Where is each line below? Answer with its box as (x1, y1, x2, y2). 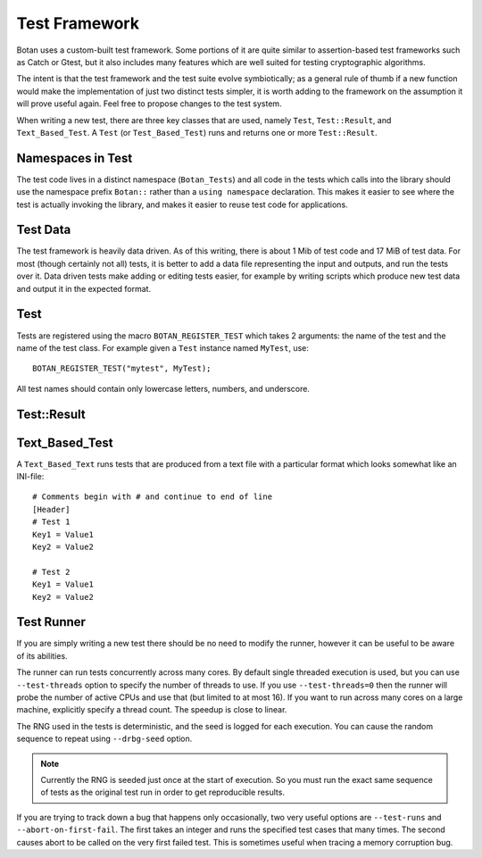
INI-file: (16, 471, 45, 482)
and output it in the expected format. (16, 283, 152, 294)
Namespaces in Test (16, 150, 133, 165)
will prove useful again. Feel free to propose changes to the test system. (16, 98, 282, 109)
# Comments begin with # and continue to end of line (32, 492, 272, 502)
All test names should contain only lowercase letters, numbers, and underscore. (16, 383, 310, 394)
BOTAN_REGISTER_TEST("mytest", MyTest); (32, 363, 212, 374)
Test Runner (16, 614, 87, 629)
